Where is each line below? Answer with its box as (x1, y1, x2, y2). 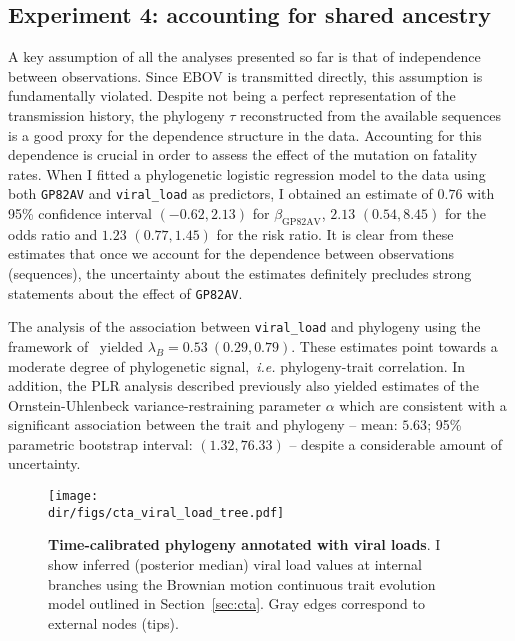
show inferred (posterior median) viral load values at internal (48, 553, 422, 574)
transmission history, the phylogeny (8, 104, 225, 125)
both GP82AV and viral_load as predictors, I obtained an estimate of (8, 183, 433, 204)
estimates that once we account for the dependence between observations (8, 243, 454, 264)
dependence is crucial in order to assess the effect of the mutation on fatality (8, 144, 478, 165)
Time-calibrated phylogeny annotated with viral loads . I (48, 534, 441, 555)
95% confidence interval (8, 203, 152, 224)
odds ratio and (8, 223, 98, 244)
